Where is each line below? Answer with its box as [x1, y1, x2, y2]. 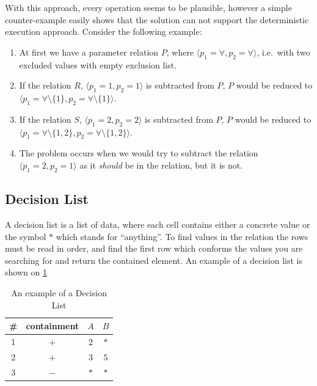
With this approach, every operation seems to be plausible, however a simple [5, 1, 292, 13]
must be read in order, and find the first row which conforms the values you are [5, 242, 303, 255]
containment [26, 319, 79, 332]
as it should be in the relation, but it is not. [79, 158, 243, 171]
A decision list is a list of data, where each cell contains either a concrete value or [5, 217, 310, 230]
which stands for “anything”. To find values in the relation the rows [56, 230, 308, 242]
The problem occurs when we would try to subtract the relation [19, 147, 258, 159]
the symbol [5, 230, 46, 242]
